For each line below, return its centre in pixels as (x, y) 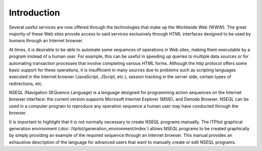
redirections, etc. (26, 84)
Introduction (34, 13)
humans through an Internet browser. (46, 41)
